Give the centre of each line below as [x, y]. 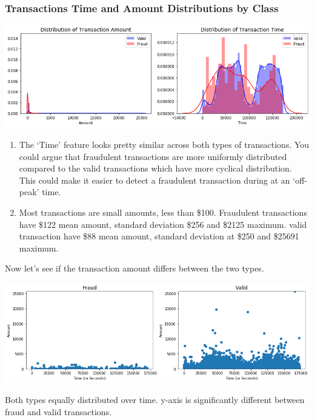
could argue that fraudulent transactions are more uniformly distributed [153, 156]
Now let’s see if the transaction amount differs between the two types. [134, 268]
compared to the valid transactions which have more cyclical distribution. [155, 168]
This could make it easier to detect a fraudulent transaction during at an [154, 180]
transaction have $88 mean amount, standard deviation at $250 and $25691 [159, 236]
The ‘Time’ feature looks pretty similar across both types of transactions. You [164, 145]
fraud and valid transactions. [58, 411]
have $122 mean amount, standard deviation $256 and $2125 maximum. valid [163, 224]
